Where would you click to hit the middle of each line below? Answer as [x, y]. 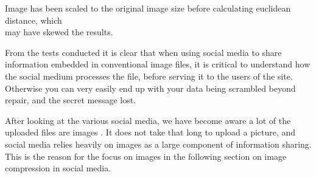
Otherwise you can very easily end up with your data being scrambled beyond [150, 88]
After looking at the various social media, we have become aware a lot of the [148, 120]
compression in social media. [58, 168]
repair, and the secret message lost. [71, 100]
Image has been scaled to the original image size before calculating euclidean [148, 8]
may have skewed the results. [59, 32]
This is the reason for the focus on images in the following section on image [146, 156]
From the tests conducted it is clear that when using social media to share [143, 52]
